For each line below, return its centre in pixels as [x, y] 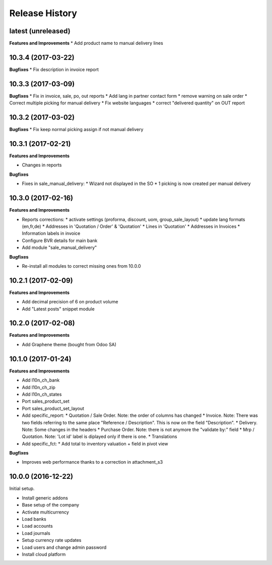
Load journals [36, 533]
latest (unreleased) [40, 31]
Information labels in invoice [51, 233]
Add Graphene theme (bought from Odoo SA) [69, 344]
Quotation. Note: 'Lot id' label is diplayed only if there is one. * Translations [99, 436]
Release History [43, 13]
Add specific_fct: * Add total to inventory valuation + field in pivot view [95, 444]
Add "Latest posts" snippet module [58, 309]
